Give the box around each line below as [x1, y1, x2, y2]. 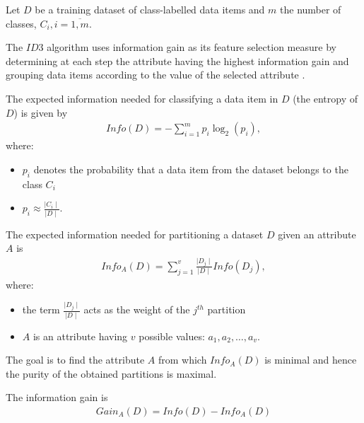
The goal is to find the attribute [6, 352, 145, 367]
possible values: [139, 328, 205, 343]
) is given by [13, 105, 68, 120]
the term [22, 302, 60, 317]
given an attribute [278, 226, 356, 241]
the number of [280, 2, 341, 16]
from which [158, 352, 207, 367]
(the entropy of [293, 91, 358, 105]
